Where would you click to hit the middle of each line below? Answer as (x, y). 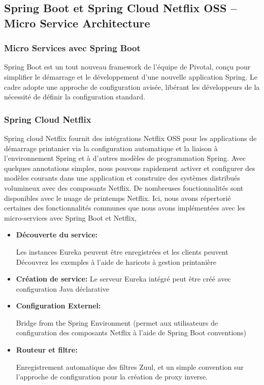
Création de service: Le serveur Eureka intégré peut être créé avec (123, 279)
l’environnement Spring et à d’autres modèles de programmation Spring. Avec (125, 158)
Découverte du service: (57, 235)
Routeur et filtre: (47, 350)
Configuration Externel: (58, 306)
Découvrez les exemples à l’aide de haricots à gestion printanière (116, 261)
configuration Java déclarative (62, 288)
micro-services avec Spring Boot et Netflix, (70, 217)
